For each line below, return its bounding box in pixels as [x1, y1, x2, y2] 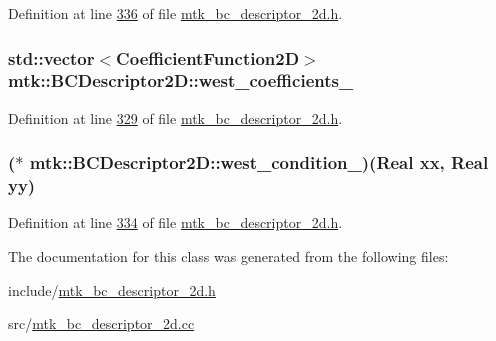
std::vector [8, 45, 95, 70]
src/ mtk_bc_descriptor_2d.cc [8, 313, 195, 334]
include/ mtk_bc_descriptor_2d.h [8, 279, 216, 300]
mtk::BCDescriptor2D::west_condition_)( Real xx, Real [29, 150, 489, 175]
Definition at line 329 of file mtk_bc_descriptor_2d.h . [8, 107, 343, 128]
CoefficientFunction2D [116, 45, 300, 70]
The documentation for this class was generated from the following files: [8, 246, 449, 267]
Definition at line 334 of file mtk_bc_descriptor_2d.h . [8, 212, 343, 233]
